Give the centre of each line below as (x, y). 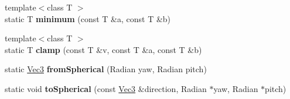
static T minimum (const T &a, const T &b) (88, 18)
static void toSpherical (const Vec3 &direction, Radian (106, 88)
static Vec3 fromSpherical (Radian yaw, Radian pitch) (106, 69)
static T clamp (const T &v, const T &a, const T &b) (103, 49)
